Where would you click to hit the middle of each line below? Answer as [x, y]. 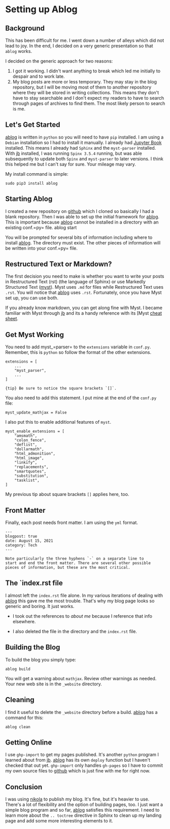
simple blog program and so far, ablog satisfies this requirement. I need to [82, 810]
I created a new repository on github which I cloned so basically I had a [80, 211]
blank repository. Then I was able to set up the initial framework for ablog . [82, 216]
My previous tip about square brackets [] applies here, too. [67, 494]
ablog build [18, 669]
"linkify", [26, 463]
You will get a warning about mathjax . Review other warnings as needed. [81, 678]
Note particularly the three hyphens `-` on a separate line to [75, 559]
